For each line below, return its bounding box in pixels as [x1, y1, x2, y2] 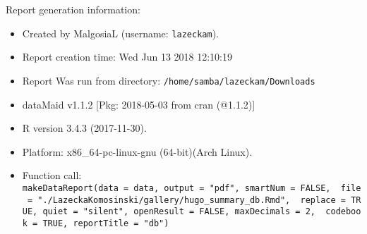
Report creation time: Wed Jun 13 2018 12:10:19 [22, 49, 232, 64]
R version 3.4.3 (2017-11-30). [22, 121, 147, 135]
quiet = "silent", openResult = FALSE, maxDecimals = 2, [42, 207, 316, 217]
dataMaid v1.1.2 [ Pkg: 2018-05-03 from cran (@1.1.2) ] [22, 97, 255, 111]
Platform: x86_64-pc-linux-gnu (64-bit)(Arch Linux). [22, 144, 253, 159]
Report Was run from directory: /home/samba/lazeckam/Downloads [22, 73, 315, 87]
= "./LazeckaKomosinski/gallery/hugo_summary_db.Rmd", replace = [27, 195, 346, 205]
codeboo [325, 207, 361, 217]
